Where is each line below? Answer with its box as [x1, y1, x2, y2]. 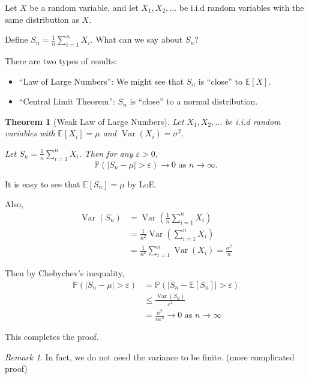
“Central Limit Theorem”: [19, 95, 115, 108]
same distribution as [5, 13, 79, 25]
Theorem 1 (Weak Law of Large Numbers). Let [5, 115, 184, 127]
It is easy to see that [5, 177, 80, 190]
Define [5, 33, 28, 46]
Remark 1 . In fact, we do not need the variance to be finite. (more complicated [5, 350, 295, 363]
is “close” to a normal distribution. [130, 95, 258, 108]
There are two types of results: [5, 54, 117, 67]
